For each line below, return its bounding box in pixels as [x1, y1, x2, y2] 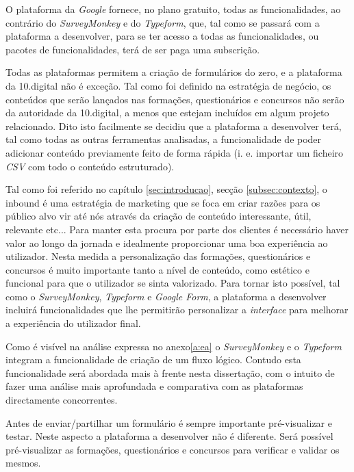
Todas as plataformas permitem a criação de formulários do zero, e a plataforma [5, 65, 342, 79]
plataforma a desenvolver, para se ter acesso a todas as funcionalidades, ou [5, 29, 319, 43]
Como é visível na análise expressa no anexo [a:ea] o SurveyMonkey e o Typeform [5, 339, 342, 353]
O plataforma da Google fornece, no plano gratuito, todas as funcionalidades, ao [5, 2, 341, 16]
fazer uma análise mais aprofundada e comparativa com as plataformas [5, 379, 303, 393]
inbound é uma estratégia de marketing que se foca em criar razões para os [5, 195, 320, 209]
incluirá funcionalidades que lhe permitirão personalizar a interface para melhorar [5, 302, 349, 317]
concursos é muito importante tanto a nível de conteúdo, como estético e [5, 262, 309, 276]
